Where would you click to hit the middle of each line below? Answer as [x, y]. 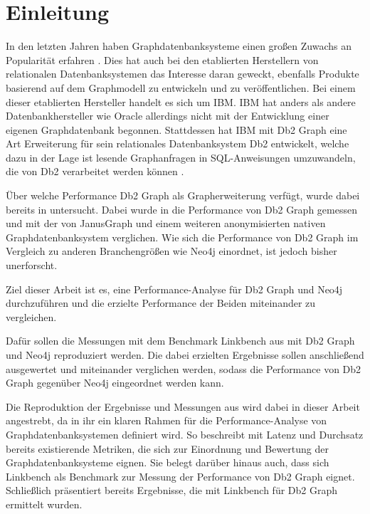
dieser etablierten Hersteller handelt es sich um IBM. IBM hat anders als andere [181, 101]
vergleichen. [31, 316]
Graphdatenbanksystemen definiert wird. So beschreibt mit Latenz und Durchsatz [185, 434]
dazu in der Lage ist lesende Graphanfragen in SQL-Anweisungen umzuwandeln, [181, 157]
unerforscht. [32, 265]
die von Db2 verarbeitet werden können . [95, 171]
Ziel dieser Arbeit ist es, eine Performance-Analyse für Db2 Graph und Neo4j [174, 289]
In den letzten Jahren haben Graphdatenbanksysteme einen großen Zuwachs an [179, 46]
